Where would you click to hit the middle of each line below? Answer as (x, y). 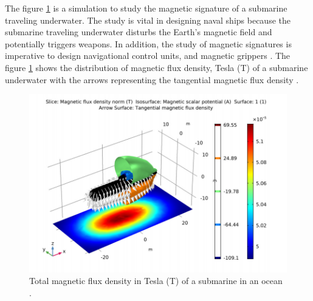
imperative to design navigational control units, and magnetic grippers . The (148, 56)
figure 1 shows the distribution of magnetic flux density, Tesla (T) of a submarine (156, 67)
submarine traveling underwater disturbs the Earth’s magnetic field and (139, 32)
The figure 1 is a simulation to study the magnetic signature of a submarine (146, 8)
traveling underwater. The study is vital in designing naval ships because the (148, 20)
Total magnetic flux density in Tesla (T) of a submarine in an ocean (156, 281)
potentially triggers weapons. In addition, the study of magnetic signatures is (148, 43)
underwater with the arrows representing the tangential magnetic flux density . (152, 79)
